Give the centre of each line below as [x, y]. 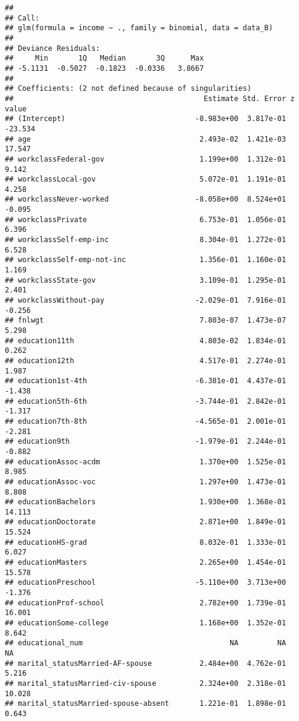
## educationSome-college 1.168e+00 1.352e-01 [146, 623]
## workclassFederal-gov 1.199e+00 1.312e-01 [146, 159]
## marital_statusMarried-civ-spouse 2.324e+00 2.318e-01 [146, 683]
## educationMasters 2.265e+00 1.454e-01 [146, 563]
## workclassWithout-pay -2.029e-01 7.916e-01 [146, 301]
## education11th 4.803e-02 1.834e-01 [146, 341]
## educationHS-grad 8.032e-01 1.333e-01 [146, 542]
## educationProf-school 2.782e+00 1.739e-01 [146, 603]
